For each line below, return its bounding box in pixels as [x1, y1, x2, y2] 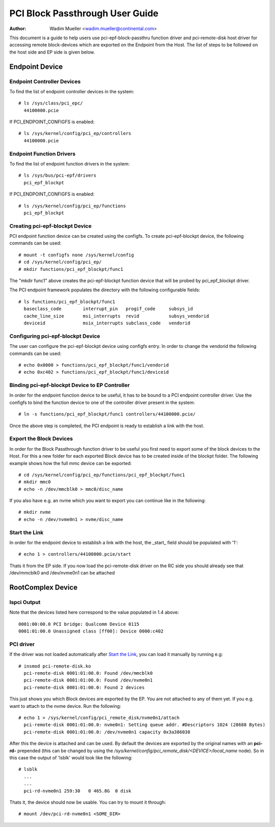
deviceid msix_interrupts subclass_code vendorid [23, 320, 190, 326]
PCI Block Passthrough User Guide [9, 8, 159, 19]
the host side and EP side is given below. [9, 49, 95, 55]
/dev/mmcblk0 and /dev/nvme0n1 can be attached [9, 570, 115, 576]
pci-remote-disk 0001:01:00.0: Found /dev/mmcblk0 [23, 670, 153, 676]
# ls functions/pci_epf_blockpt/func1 [18, 298, 116, 305]
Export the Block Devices [9, 435, 73, 443]
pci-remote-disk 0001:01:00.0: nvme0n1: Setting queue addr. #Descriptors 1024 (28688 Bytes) [23, 722, 266, 728]
